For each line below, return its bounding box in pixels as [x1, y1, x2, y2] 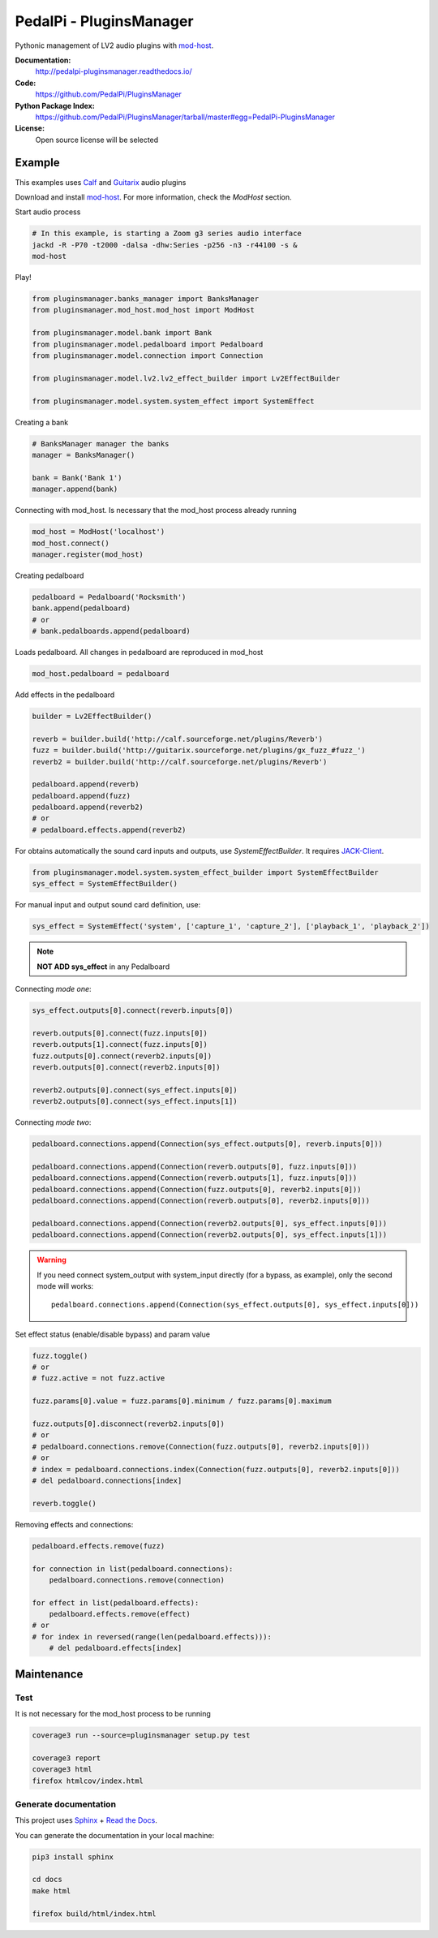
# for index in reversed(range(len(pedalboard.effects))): [32, 1632, 272, 1641]
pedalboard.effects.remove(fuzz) [32, 1541, 165, 1550]
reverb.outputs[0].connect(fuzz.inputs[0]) [32, 1028, 208, 1038]
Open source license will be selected [35, 135, 159, 144]
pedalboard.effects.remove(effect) [49, 1609, 191, 1619]
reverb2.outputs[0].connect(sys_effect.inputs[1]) [32, 1096, 238, 1106]
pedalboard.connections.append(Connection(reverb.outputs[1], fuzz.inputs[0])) [32, 1174, 358, 1182]
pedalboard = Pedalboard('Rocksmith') [32, 592, 187, 601]
